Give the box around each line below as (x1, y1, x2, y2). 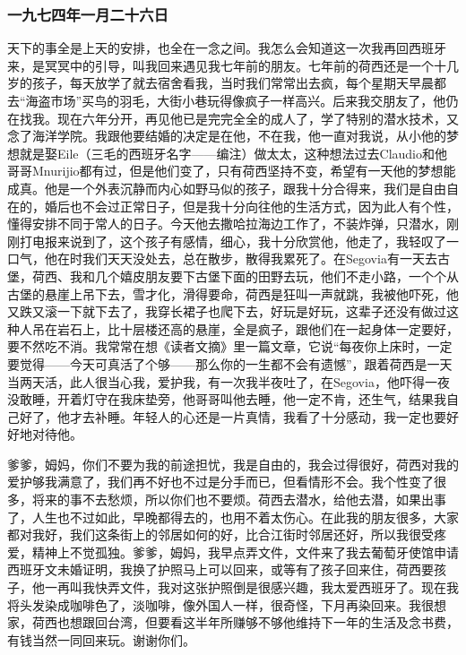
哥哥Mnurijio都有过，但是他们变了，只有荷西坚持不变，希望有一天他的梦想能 (7, 161, 456, 180)
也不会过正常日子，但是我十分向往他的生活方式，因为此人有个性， (69, 196, 459, 215)
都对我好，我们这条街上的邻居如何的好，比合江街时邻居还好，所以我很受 (7, 525, 434, 544)
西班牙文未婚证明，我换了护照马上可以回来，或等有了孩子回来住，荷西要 (7, 560, 434, 579)
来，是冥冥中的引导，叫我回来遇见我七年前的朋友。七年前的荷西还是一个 (7, 56, 434, 74)
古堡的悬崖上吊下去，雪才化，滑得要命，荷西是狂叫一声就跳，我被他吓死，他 (7, 284, 459, 303)
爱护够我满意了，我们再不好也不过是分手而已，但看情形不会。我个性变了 (7, 472, 434, 491)
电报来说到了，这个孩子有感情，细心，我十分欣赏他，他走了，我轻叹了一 (31, 231, 459, 250)
